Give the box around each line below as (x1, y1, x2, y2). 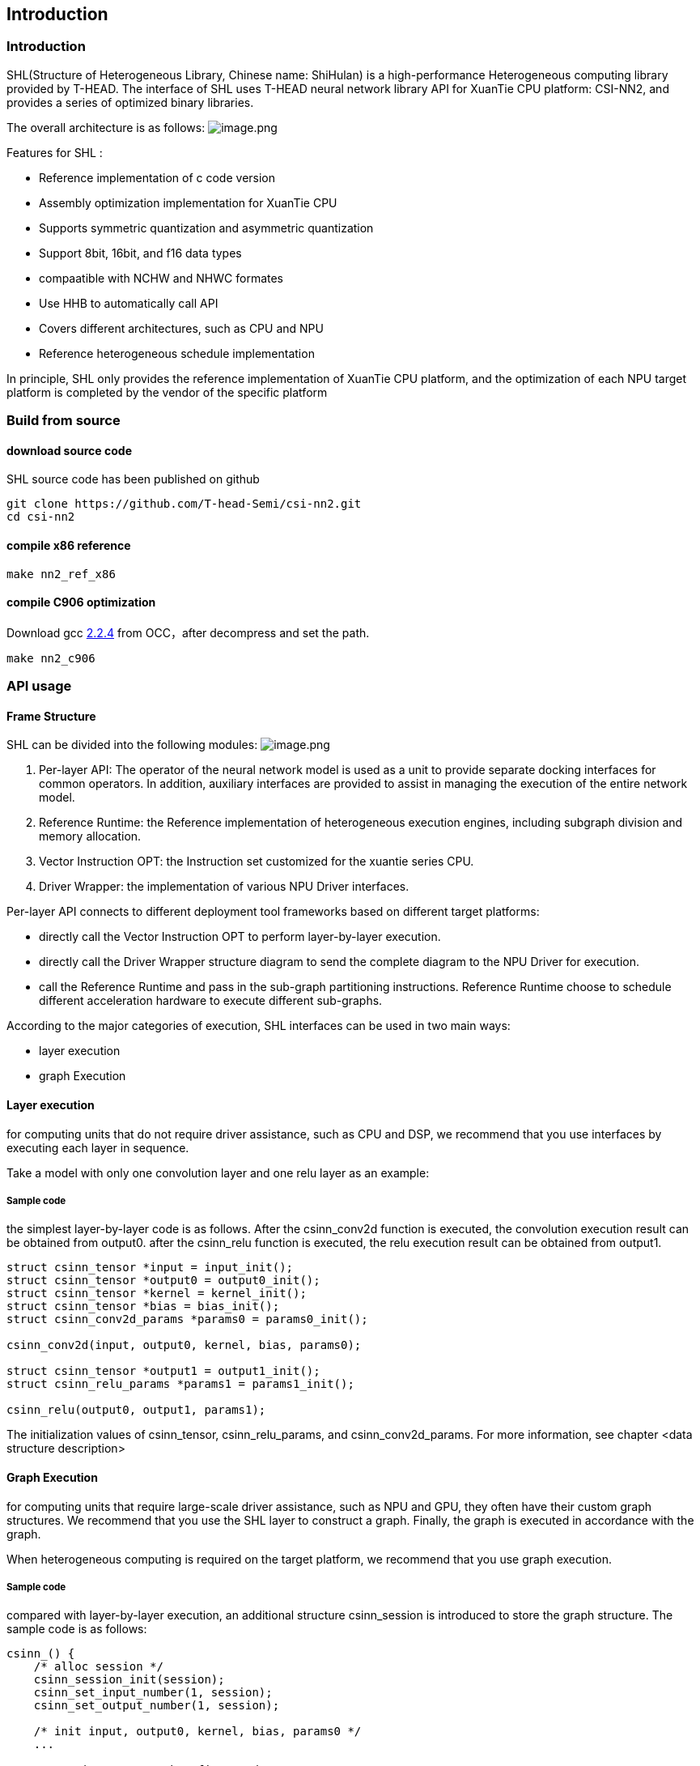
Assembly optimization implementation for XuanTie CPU (39, 195, 337, 210)
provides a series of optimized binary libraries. (6, 95, 254, 109)
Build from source (6, 412, 121, 429)
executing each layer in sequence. (6, 1140, 189, 1155)
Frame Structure (6, 709, 96, 723)
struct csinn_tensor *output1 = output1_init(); (6, 1364, 320, 1378)
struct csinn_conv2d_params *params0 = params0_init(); (6, 1313, 368, 1326)
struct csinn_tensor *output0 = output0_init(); (6, 1274, 320, 1287)
